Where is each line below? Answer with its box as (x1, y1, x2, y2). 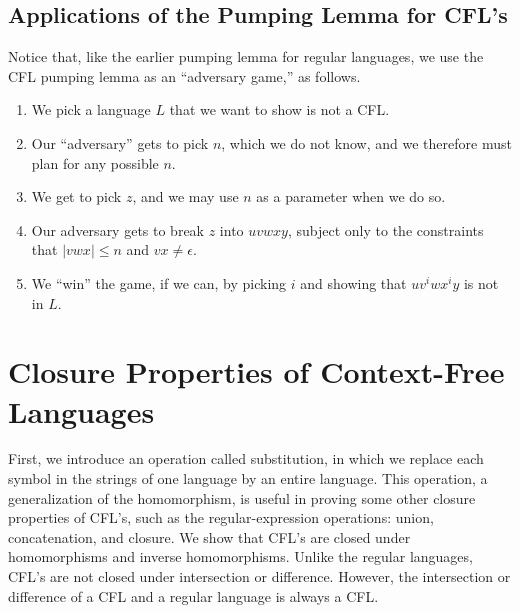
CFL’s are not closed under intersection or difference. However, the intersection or (8, 566, 511, 587)
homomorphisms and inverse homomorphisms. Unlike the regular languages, (8, 546, 473, 567)
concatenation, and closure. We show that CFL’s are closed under (8, 526, 411, 547)
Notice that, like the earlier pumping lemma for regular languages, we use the (8, 46, 484, 67)
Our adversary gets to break (31, 219, 204, 240)
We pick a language (31, 99, 151, 120)
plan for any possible (31, 152, 159, 173)
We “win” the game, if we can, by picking (31, 272, 287, 293)
